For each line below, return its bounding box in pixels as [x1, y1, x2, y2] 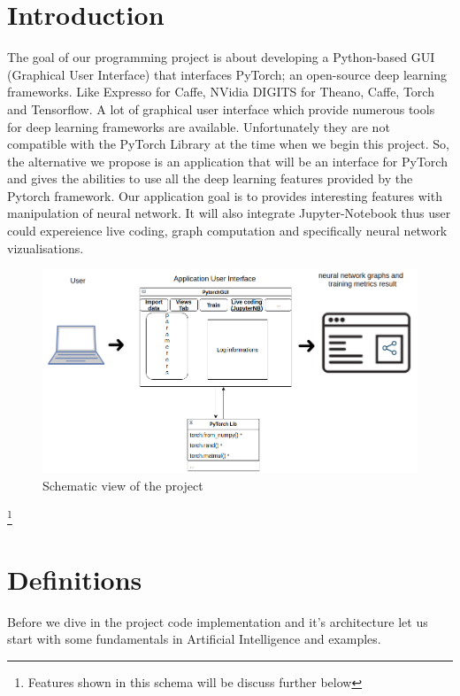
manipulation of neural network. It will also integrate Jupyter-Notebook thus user [7, 204, 451, 222]
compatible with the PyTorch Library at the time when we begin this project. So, [7, 135, 449, 153]
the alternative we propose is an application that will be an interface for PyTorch [7, 151, 448, 170]
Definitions [7, 561, 142, 597]
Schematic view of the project [42, 476, 203, 494]
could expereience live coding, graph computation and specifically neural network [7, 221, 448, 240]
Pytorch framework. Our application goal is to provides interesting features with [7, 186, 442, 205]
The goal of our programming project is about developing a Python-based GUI [7, 48, 435, 66]
